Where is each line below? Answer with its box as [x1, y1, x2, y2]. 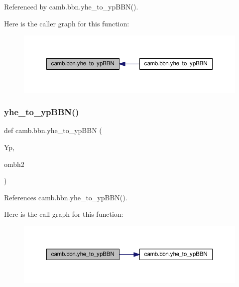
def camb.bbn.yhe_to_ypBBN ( [4, 125, 102, 136]
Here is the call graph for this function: [4, 209, 123, 219]
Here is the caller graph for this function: [4, 18, 129, 28]
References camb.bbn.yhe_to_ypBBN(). [4, 192, 127, 202]
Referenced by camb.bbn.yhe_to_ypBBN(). [4, 1, 138, 11]
